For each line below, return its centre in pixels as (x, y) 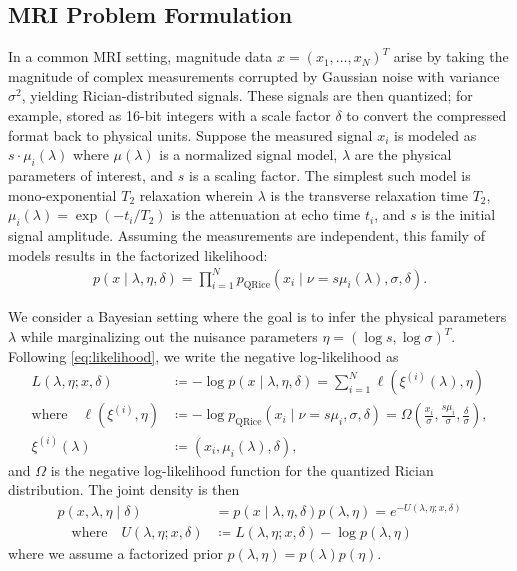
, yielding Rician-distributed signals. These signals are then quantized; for (247, 95)
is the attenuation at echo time (266, 214)
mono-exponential (62, 194)
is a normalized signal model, (248, 154)
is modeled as (435, 134)
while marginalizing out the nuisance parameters (169, 336)
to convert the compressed (426, 114)
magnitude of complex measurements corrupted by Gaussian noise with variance (254, 75)
